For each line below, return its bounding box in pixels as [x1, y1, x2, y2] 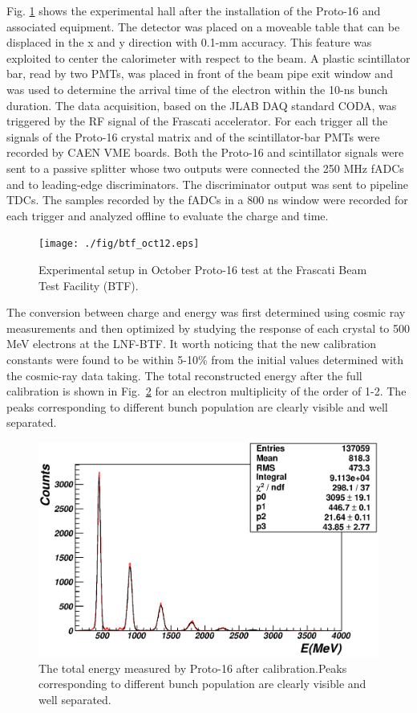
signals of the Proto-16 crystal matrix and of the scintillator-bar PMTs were [6, 128, 380, 145]
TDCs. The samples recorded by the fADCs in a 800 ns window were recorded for [6, 191, 408, 208]
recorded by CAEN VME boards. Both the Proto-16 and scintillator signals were [6, 144, 404, 161]
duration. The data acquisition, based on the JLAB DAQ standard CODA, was [6, 96, 397, 113]
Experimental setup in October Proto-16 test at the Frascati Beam [38, 260, 367, 277]
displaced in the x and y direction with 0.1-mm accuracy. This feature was [6, 34, 372, 51]
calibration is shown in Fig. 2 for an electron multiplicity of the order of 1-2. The [6, 383, 407, 400]
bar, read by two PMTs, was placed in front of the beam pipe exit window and [6, 65, 393, 82]
